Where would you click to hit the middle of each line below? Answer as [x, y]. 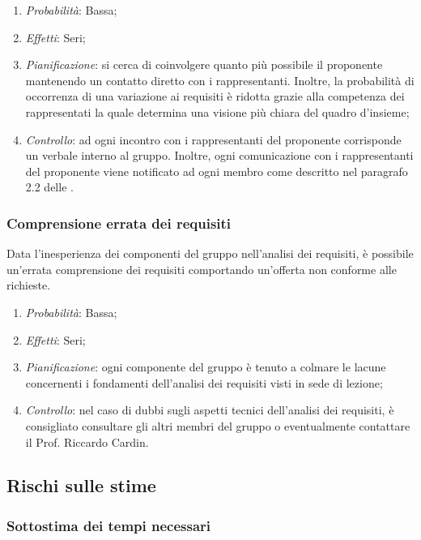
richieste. [29, 285]
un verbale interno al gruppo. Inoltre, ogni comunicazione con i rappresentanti [219, 155]
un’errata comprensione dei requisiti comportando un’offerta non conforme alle [202, 269]
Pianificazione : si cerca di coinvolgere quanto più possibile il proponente [204, 64]
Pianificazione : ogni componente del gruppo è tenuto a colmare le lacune [206, 367]
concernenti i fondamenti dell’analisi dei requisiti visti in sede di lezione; [204, 382]
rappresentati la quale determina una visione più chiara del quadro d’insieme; [217, 111]
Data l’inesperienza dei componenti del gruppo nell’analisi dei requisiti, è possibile [210, 253]
